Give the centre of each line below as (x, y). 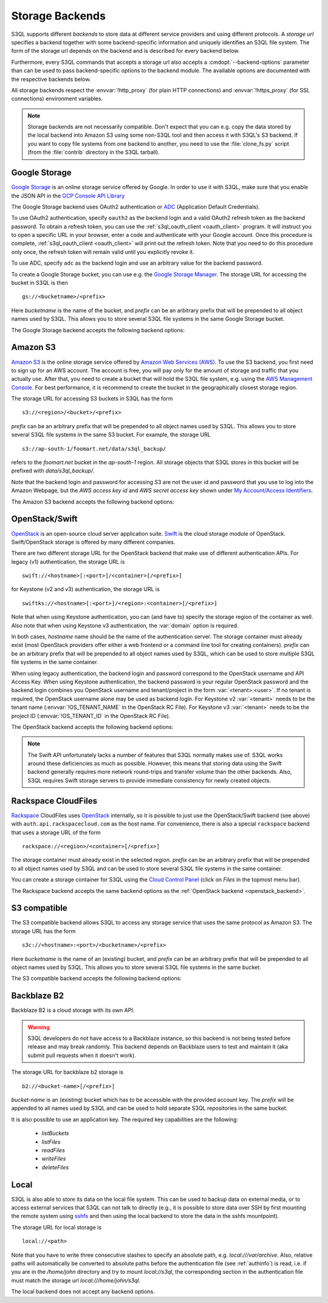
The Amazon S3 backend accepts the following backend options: (93, 502)
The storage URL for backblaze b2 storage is (67, 1072)
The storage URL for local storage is (56, 1227)
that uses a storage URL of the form (56, 832)
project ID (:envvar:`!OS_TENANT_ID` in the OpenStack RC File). (91, 716)
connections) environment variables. (57, 99)
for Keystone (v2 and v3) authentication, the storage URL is (86, 589)
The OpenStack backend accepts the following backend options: (92, 727)
